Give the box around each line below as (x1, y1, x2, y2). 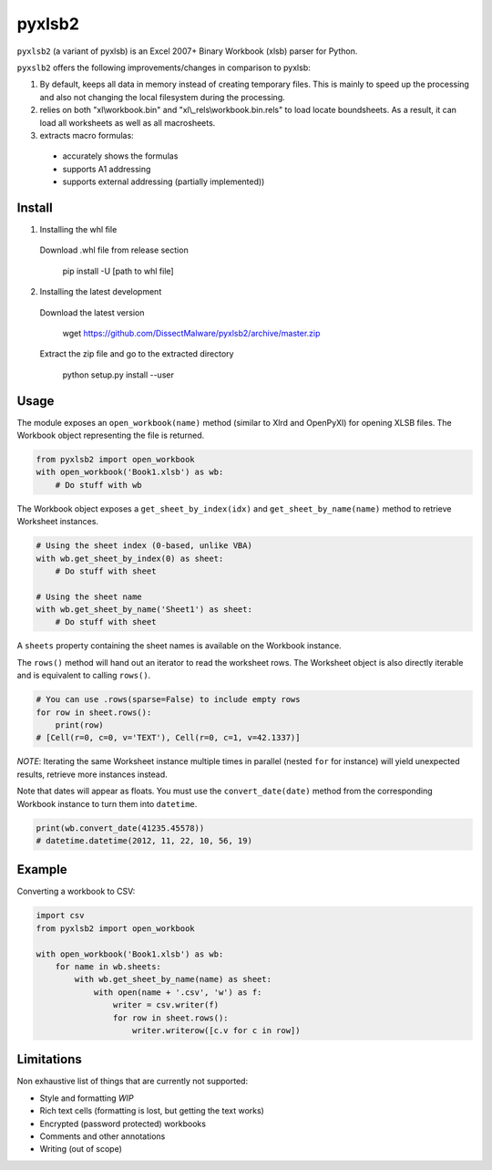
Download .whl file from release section (39, 244, 189, 255)
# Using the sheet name (36, 591, 143, 602)
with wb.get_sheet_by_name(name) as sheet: (74, 974, 272, 985)
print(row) (55, 720, 104, 730)
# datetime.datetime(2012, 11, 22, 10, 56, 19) (36, 835, 252, 845)
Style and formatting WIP (39, 1092, 134, 1103)
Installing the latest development (39, 286, 162, 297)
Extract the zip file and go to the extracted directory (39, 348, 234, 359)
